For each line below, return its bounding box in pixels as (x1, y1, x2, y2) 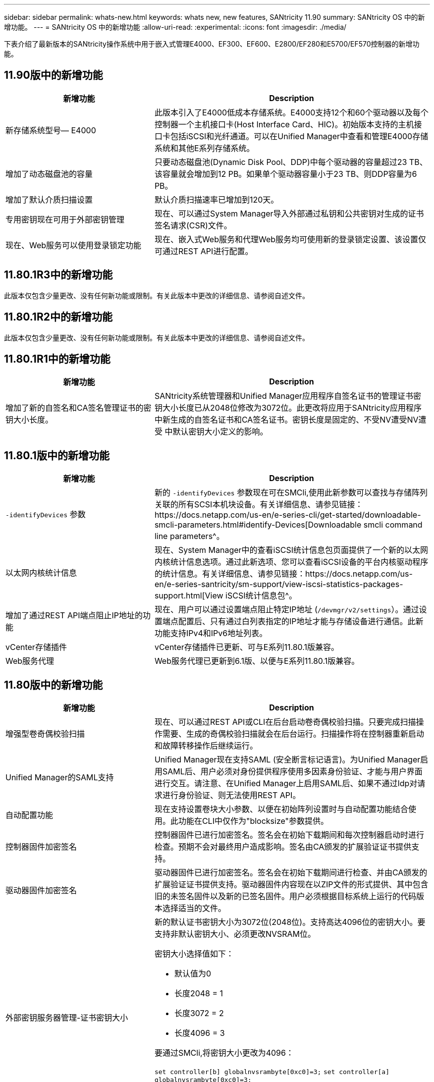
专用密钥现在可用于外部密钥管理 (5, 214, 125, 224)
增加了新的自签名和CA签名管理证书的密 (5, 403, 152, 413)
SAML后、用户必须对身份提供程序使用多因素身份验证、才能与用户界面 (162, 766, 423, 777)
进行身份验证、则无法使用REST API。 (162, 790, 301, 801)
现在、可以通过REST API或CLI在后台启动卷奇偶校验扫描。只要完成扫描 (154, 717, 416, 727)
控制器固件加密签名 (5, 842, 77, 852)
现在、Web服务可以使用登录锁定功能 (5, 240, 142, 250)
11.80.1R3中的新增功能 (4, 269, 113, 281)
